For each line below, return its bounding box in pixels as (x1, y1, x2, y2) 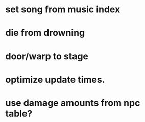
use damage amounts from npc (5, 97, 140, 108)
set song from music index (5, 4, 120, 15)
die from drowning (5, 27, 85, 39)
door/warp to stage (5, 50, 88, 62)
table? (5, 108, 33, 119)
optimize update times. (5, 74, 105, 85)
